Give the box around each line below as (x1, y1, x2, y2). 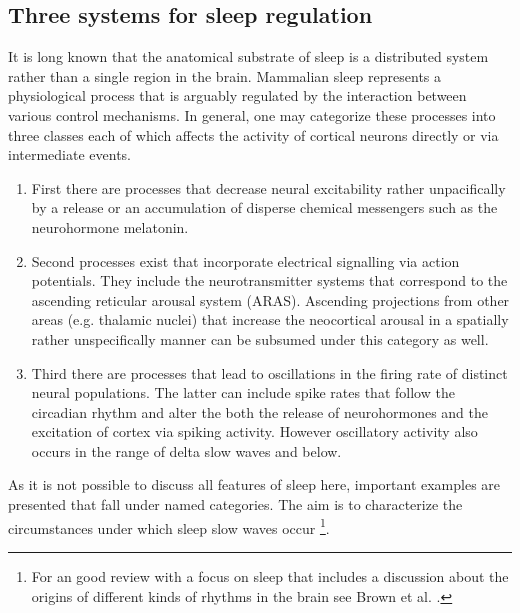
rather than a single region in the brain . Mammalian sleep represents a (8, 65, 441, 86)
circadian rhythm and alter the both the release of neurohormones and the (31, 401, 488, 422)
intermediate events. (8, 144, 131, 165)
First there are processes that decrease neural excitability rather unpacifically (31, 177, 506, 198)
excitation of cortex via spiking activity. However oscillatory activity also (31, 421, 478, 442)
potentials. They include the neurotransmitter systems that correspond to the (31, 270, 508, 291)
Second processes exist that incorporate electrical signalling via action (31, 250, 460, 271)
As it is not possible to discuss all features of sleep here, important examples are (8, 474, 501, 495)
